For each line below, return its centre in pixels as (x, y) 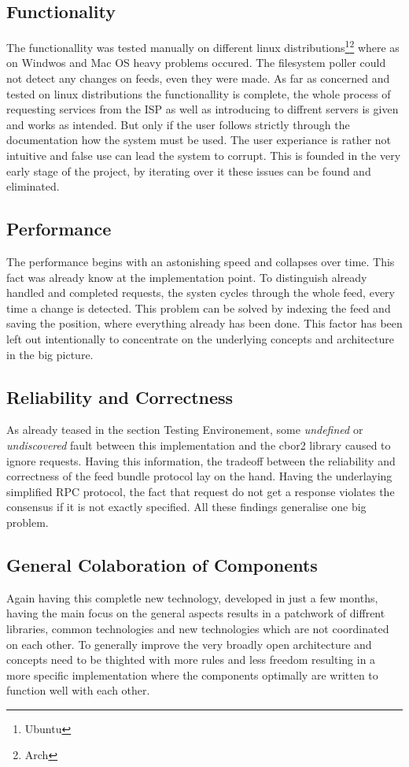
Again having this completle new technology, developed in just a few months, (192, 597)
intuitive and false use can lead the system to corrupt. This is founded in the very (204, 156)
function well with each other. (78, 690)
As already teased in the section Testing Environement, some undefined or (185, 430)
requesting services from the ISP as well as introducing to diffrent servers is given (203, 109)
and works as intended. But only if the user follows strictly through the (178, 124)
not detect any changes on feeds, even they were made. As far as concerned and (198, 78)
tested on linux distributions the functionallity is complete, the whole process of (199, 93)
